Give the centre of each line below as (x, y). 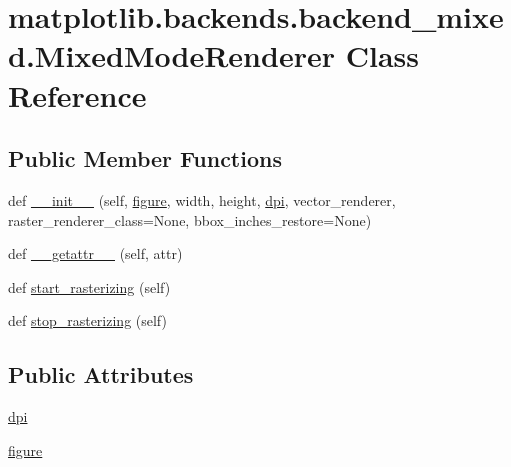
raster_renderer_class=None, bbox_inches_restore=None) (190, 219)
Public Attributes (101, 374)
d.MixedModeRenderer (171, 55)
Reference (77, 94)
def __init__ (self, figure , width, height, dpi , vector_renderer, (202, 199)
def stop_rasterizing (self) (87, 320)
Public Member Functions (145, 158)
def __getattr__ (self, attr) (95, 253)
